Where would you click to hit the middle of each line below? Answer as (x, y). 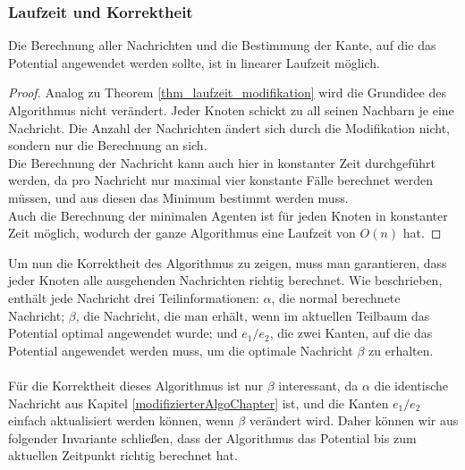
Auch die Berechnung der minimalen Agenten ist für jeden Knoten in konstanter (228, 215)
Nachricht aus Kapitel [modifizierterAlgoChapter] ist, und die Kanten (199, 403)
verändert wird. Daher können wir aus (354, 420)
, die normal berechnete (336, 297)
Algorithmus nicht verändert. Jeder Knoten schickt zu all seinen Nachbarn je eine (231, 110)
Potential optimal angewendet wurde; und (123, 333)
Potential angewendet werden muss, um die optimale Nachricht (181, 350)
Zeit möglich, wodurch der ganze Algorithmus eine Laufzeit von (182, 233)
